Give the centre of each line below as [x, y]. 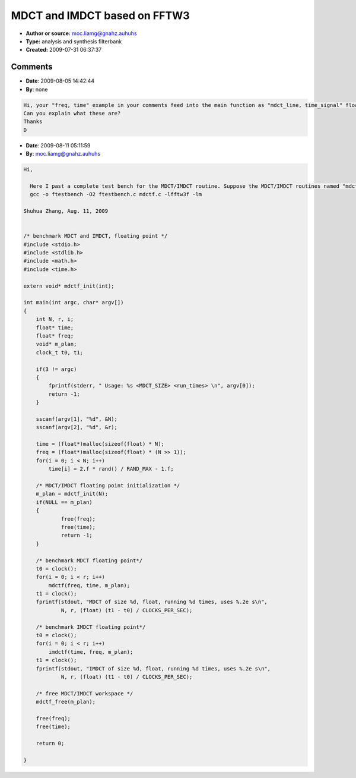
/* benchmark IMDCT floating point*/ [91, 627]
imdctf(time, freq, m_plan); [91, 652]
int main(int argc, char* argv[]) [74, 303]
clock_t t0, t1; [59, 352]
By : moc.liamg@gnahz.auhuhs [63, 154]
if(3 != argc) [56, 369]
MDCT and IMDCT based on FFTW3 [100, 15]
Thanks [33, 122]
